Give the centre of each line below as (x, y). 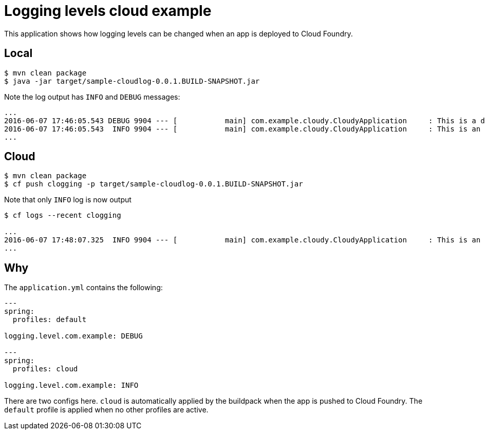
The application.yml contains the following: (83, 288)
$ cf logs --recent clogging (63, 215)
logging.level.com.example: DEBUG (73, 336)
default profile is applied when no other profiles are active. (106, 410)
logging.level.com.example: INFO (71, 385)
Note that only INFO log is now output (68, 200)
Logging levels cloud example (108, 11)
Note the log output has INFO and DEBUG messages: (92, 97)
